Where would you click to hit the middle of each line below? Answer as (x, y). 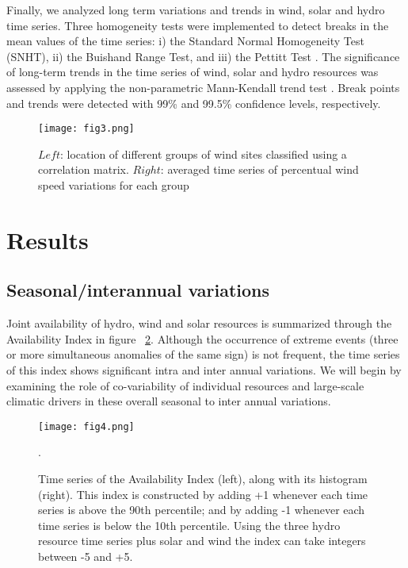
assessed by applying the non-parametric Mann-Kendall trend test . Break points (203, 87)
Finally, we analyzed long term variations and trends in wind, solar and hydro (196, 10)
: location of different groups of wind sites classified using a (204, 154)
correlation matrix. (84, 169)
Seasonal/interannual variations (138, 290)
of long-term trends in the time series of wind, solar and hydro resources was (193, 72)
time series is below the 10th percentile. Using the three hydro (189, 525)
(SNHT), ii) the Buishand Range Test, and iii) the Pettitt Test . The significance (203, 56)
